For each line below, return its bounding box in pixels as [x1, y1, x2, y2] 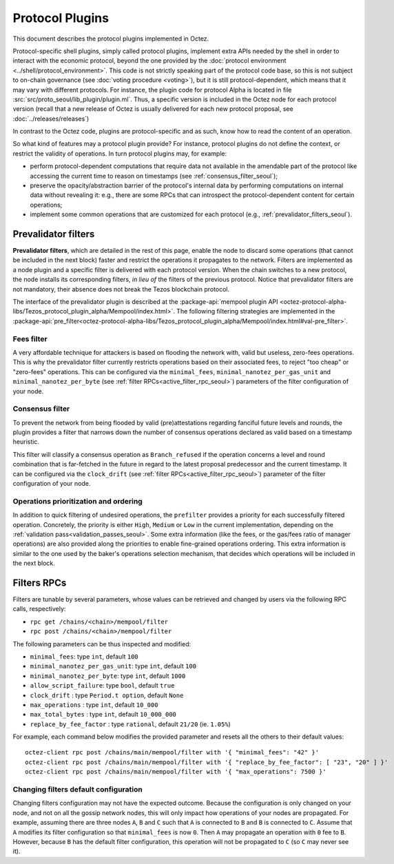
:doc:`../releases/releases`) [12, 114, 90, 123]
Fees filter [12, 334, 48, 344]
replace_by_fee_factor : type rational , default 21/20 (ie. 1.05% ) [30, 720, 231, 728]
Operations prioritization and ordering [12, 496, 143, 506]
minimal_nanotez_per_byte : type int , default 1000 [30, 672, 186, 680]
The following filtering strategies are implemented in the [176, 307, 335, 316]
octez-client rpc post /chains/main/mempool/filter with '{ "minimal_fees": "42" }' [25, 748, 320, 757]
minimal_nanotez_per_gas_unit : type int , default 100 [30, 662, 196, 670]
